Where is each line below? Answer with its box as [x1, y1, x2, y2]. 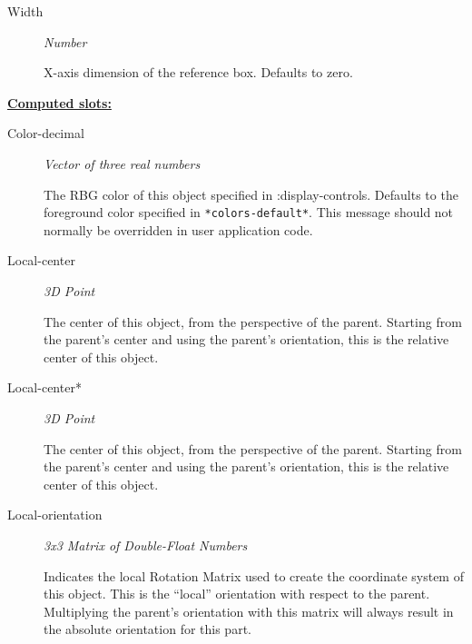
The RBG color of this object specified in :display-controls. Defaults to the [44, 184, 458, 203]
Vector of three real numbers [44, 154, 201, 173]
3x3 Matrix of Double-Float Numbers [44, 535, 248, 554]
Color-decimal [7, 124, 84, 143]
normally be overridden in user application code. [44, 220, 313, 239]
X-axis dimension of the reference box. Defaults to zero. [44, 63, 353, 82]
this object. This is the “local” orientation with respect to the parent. [44, 584, 430, 603]
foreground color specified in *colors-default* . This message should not [44, 203, 454, 222]
